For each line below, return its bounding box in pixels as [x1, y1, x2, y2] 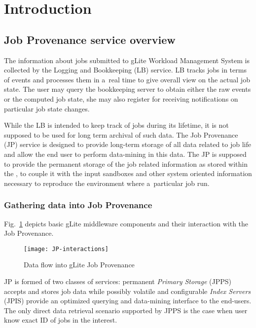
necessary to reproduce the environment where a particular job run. [4, 178, 210, 188]
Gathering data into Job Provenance [4, 199, 152, 211]
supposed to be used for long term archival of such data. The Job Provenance [4, 129, 238, 140]
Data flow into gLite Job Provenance [24, 259, 135, 270]
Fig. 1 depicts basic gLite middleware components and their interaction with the [4, 218, 249, 228]
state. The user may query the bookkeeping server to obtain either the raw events [4, 84, 251, 94]
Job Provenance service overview [4, 32, 176, 47]
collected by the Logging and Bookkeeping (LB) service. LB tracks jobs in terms [4, 65, 247, 75]
